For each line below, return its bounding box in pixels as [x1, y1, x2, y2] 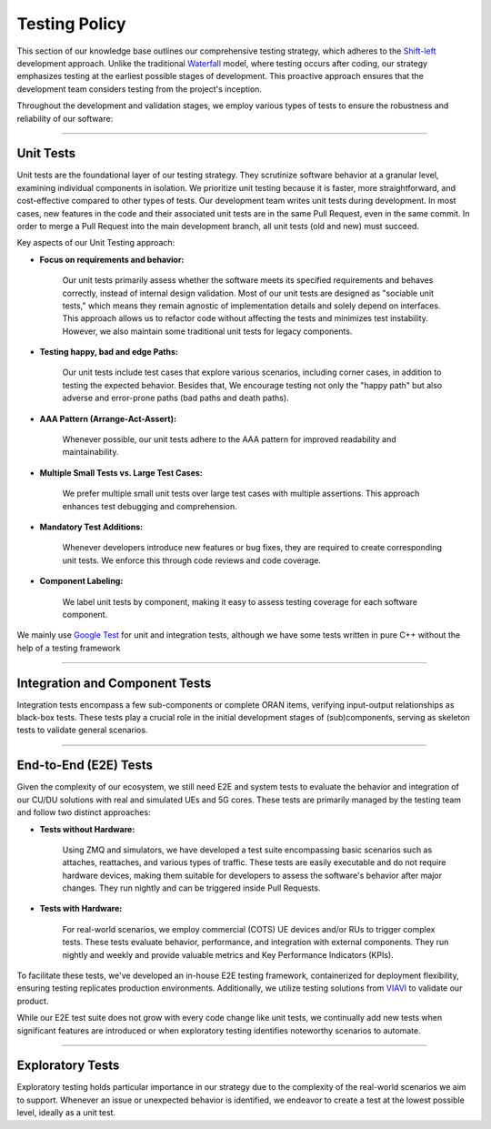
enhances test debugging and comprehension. [62, 500, 238, 511]
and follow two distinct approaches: [16, 807, 151, 818]
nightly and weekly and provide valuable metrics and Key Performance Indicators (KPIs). [62, 949, 395, 960]
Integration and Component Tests [16, 675, 212, 691]
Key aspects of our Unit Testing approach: [16, 237, 175, 248]
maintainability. [62, 447, 119, 458]
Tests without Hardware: [39, 823, 135, 834]
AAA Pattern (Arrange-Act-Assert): [39, 413, 177, 424]
